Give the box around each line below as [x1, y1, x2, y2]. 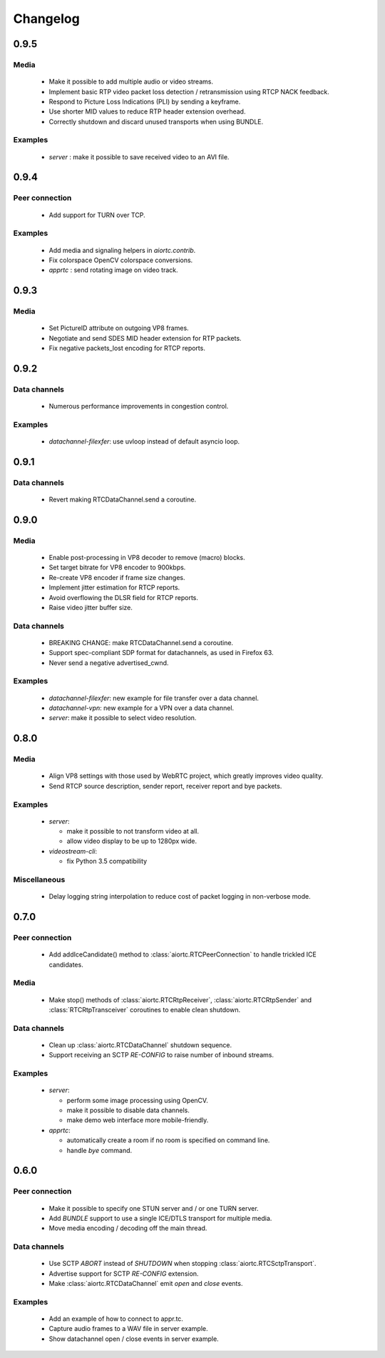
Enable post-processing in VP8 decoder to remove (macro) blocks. [48, 553, 245, 561]
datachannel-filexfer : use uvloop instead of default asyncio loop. [48, 437, 240, 446]
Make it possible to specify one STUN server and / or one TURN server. [48, 1204, 260, 1212]
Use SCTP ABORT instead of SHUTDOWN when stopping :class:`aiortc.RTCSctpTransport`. [48, 1259, 317, 1268]
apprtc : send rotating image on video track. [48, 266, 178, 274]
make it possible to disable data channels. [66, 1106, 190, 1114]
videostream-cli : [48, 847, 98, 855]
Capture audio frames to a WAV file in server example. [48, 1324, 208, 1333]
